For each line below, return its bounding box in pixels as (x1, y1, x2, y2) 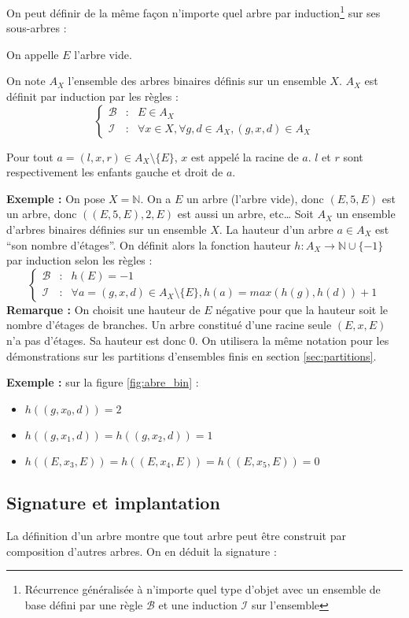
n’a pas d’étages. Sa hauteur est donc (6, 331, 186, 348)
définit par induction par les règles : (6, 88, 179, 105)
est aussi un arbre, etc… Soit (177, 205, 314, 222)
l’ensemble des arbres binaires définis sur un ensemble (68, 72, 326, 89)
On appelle (6, 46, 59, 62)
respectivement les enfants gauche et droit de (6, 164, 223, 180)
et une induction (158, 596, 238, 612)
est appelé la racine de (191, 148, 299, 165)
